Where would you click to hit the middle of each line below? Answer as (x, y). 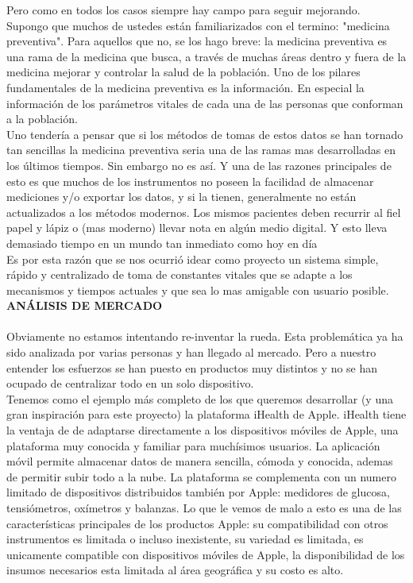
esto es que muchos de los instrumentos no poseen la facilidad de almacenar (190, 181)
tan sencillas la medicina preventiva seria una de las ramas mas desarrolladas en (201, 150)
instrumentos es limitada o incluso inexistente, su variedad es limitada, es (185, 539)
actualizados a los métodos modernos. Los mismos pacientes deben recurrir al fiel (204, 212)
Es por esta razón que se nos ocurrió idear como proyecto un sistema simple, (193, 259)
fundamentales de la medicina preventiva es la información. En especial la (185, 87)
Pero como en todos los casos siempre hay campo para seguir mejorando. (183, 10)
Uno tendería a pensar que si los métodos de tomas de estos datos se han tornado (205, 134)
